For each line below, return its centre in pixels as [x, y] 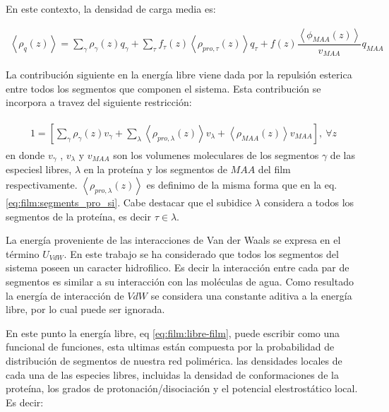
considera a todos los [309, 202]
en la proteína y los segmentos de [155, 169]
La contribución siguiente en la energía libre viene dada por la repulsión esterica [179, 75]
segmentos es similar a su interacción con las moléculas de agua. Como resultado [180, 281]
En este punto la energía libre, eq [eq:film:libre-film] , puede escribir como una [173, 332]
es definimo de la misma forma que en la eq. [242, 184]
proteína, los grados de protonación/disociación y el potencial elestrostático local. [182, 388]
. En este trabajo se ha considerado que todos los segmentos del [201, 253]
